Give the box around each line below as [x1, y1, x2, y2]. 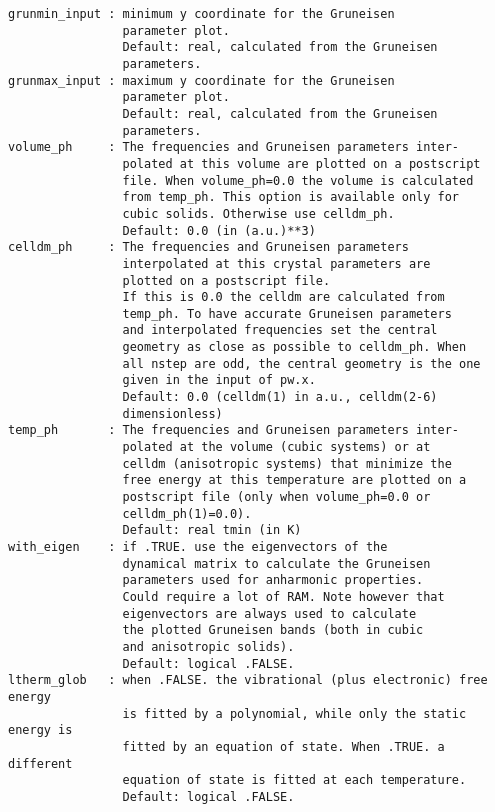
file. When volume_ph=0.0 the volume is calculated [122, 173, 474, 188]
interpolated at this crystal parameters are [122, 256, 431, 271]
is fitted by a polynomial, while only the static [122, 706, 467, 721]
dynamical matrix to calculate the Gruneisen [122, 556, 431, 571]
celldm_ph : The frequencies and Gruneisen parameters [8, 240, 409, 255]
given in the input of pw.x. [122, 373, 316, 388]
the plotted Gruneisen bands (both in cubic [122, 623, 424, 638]
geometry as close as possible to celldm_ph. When [122, 340, 467, 355]
